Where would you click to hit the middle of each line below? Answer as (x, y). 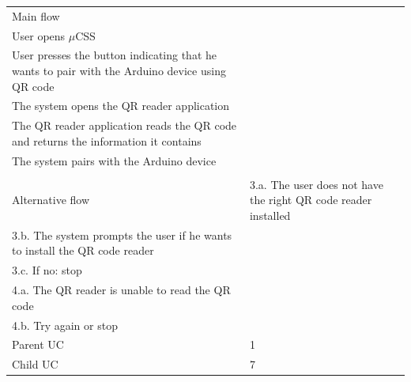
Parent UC (38, 344)
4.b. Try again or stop (65, 325)
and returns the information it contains (107, 140)
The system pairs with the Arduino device (114, 160)
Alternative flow (51, 200)
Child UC (35, 364)
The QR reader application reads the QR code (124, 125)
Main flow (36, 15)
